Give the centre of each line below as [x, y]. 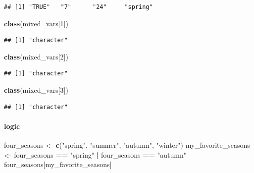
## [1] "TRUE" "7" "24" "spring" [78, 7]
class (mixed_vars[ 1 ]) [36, 23]
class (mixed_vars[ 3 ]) [36, 89]
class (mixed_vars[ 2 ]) [36, 56]
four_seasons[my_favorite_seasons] [58, 164]
